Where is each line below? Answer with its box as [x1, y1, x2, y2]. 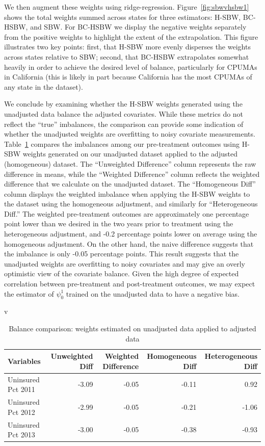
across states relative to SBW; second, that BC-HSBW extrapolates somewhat [4, 51, 249, 62]
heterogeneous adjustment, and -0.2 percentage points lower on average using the [4, 228, 257, 239]
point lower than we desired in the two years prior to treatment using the [4, 218, 233, 229]
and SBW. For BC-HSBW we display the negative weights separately [30, 21, 247, 32]
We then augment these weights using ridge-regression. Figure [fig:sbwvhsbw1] [4, 2, 249, 12]
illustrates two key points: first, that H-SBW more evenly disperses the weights [4, 41, 251, 52]
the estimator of [4, 288, 54, 299]
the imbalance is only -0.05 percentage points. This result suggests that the [4, 248, 239, 259]
